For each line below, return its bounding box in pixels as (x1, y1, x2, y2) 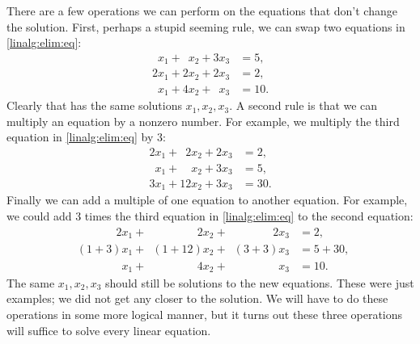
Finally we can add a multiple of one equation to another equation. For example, (6, 191, 408, 208)
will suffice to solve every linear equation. (6, 321, 211, 338)
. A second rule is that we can (229, 97, 378, 114)
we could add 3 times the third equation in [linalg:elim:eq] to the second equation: (6, 208, 414, 224)
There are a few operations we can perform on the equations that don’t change (6, 2, 397, 19)
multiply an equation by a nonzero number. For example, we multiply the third (6, 112, 400, 129)
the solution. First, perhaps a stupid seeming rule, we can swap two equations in (6, 18, 405, 35)
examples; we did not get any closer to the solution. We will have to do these (6, 290, 388, 307)
